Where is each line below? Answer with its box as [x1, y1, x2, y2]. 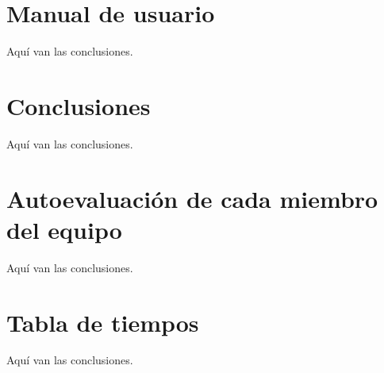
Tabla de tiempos [6, 306, 199, 338]
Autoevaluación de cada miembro [6, 182, 378, 214]
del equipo [6, 213, 122, 245]
